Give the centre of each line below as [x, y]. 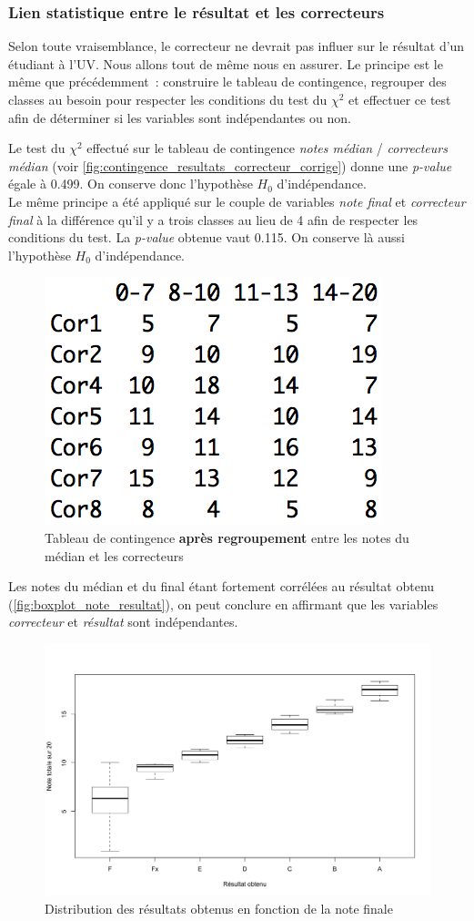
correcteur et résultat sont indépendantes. [123, 622]
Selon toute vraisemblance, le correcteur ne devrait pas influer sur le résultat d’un [237, 46]
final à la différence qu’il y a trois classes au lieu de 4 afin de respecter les [213, 219]
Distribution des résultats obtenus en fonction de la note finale [219, 908]
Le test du [37, 148]
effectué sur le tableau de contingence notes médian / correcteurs [267, 148]
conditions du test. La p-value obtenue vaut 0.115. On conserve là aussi [207, 237]
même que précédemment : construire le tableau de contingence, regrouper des [227, 82]
